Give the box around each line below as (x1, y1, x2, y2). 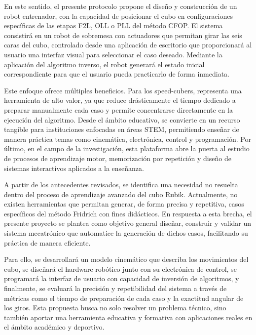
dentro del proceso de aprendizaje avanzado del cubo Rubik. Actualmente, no (4, 189, 238, 199)
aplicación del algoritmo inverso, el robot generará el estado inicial (4, 59, 205, 69)
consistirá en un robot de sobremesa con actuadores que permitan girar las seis (4, 30, 242, 40)
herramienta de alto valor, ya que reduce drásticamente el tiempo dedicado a (4, 95, 236, 105)
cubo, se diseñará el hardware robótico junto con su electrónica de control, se (4, 263, 237, 274)
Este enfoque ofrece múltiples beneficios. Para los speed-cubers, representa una (4, 85, 242, 95)
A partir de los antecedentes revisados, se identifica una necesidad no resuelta (4, 179, 238, 190)
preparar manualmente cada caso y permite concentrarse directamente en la (4, 104, 233, 115)
